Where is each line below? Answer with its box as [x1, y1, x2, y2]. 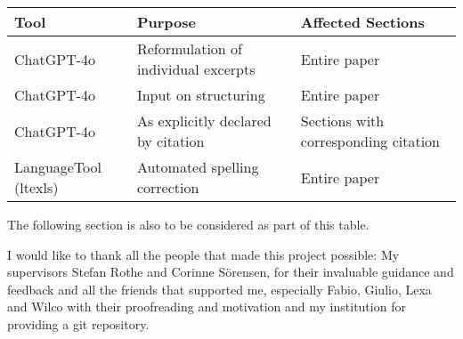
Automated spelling [136, 157, 259, 177]
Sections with [300, 110, 385, 131]
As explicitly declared [136, 110, 272, 131]
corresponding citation [300, 131, 441, 151]
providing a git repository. [7, 314, 150, 333]
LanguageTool [14, 157, 102, 177]
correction [136, 177, 199, 198]
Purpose [136, 12, 196, 32]
